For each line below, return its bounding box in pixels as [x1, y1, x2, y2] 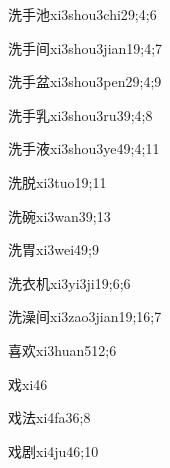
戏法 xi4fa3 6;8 [8, 407, 91, 428]
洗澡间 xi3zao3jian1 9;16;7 [8, 306, 162, 327]
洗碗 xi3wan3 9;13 [8, 205, 111, 226]
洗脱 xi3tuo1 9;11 [8, 171, 107, 192]
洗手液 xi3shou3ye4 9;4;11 [8, 138, 160, 159]
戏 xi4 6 [8, 373, 48, 394]
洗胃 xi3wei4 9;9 [8, 239, 100, 260]
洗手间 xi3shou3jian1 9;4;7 [8, 37, 163, 58]
